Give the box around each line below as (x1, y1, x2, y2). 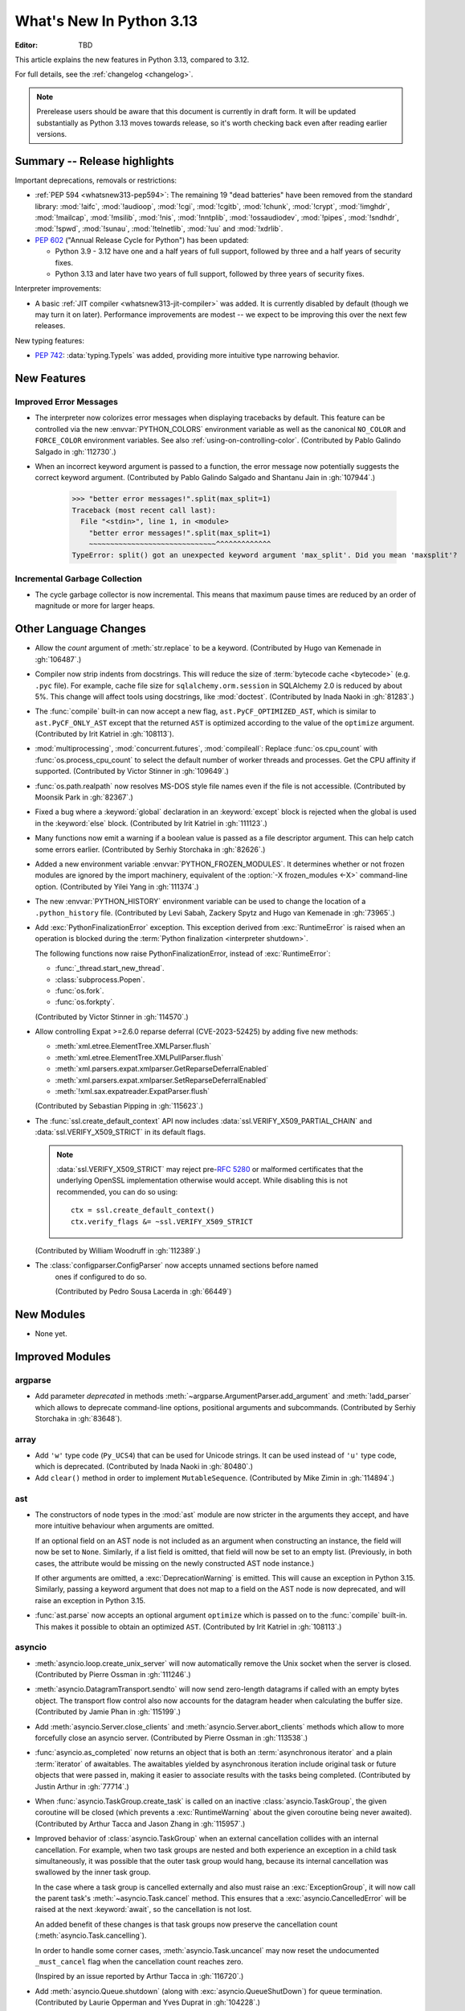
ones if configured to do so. (55, 1272, 147, 1281)
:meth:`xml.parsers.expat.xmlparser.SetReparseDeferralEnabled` (55, 1075, 269, 1085)
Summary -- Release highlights (14, 154, 174, 168)
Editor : (14, 40, 39, 50)
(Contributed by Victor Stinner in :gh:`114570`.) (35, 1012, 189, 1022)
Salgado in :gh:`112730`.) (35, 446, 116, 456)
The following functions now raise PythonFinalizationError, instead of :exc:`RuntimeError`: (35, 948, 331, 958)
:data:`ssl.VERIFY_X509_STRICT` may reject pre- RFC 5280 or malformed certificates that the (56, 1164, 364, 1174)
